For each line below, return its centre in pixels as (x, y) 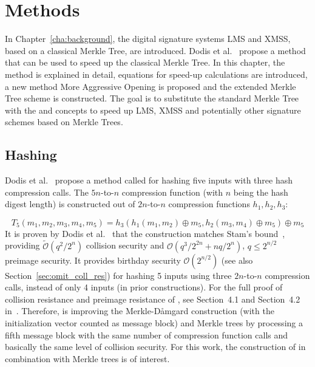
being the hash (261, 192)
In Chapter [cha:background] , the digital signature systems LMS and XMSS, (148, 39)
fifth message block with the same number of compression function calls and (147, 334)
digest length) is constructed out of (70, 204)
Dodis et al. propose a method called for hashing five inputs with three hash (149, 180)
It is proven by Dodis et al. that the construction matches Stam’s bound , (145, 233)
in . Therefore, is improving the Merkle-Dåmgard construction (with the (140, 311)
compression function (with (172, 192)
